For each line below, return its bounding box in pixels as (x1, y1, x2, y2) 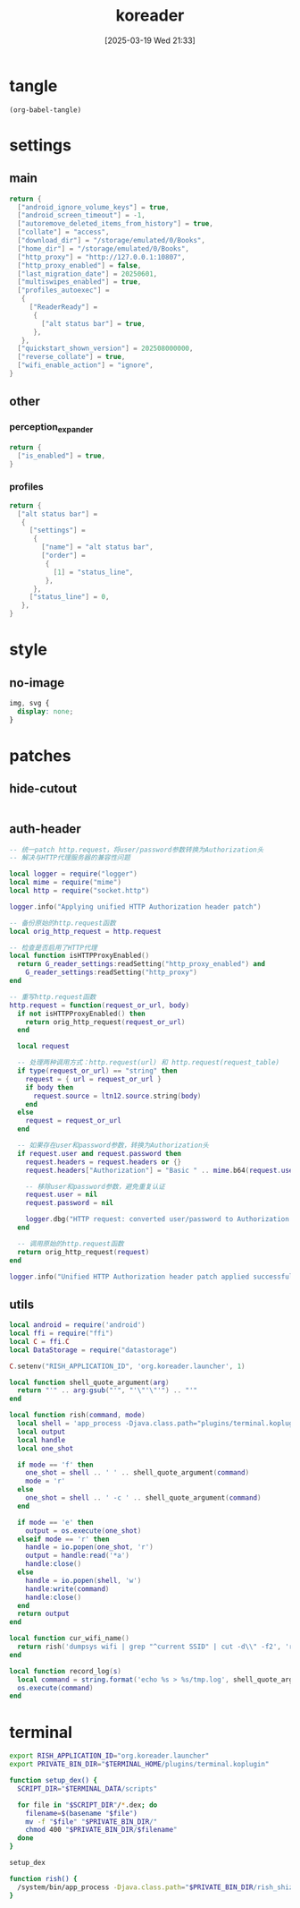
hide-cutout (9, 781, 78, 797)
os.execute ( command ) (17, 1683, 94, 1692)
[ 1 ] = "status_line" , (53, 568, 134, 577)
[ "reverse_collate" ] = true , (17, 353, 126, 362)
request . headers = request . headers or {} (25, 1157, 181, 1167)
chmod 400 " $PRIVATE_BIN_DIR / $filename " (25, 1826, 178, 1835)
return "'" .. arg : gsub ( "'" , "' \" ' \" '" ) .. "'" (17, 1386, 198, 1395)
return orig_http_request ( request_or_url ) (25, 1017, 186, 1026)
